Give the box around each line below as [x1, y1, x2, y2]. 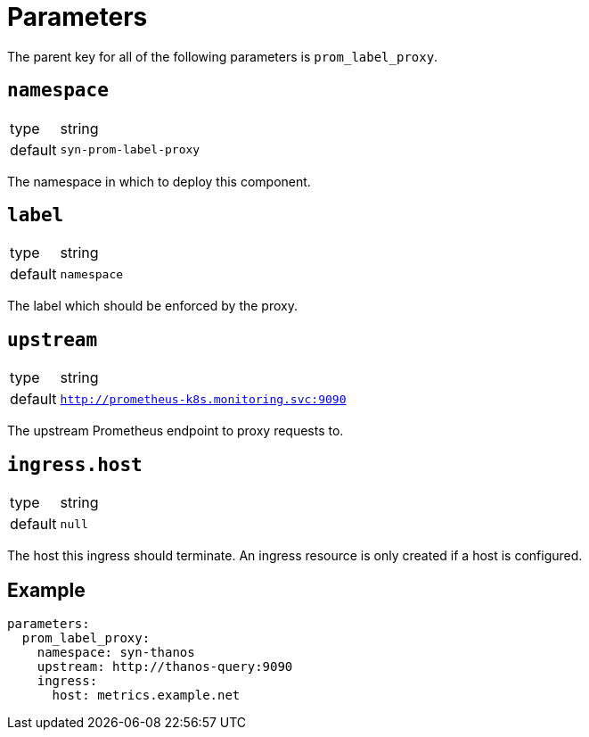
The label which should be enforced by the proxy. [7, 298, 298, 314]
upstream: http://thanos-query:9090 [37, 658, 293, 674]
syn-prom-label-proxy [60, 143, 200, 157]
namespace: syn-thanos [37, 644, 195, 659]
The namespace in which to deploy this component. [7, 173, 311, 189]
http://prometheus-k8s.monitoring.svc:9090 [60, 392, 347, 406]
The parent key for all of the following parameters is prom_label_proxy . [7, 48, 438, 64]
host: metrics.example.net [52, 687, 241, 702]
